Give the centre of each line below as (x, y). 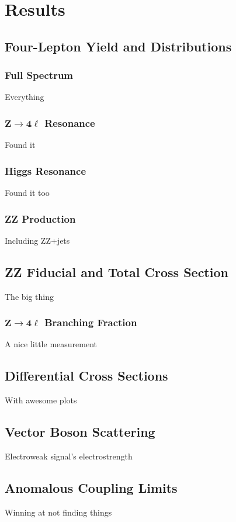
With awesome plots (41, 400)
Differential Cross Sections (86, 376)
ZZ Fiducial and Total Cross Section (117, 272)
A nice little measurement (51, 344)
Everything (25, 97)
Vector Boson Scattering (80, 432)
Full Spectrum (39, 75)
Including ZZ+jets (37, 240)
